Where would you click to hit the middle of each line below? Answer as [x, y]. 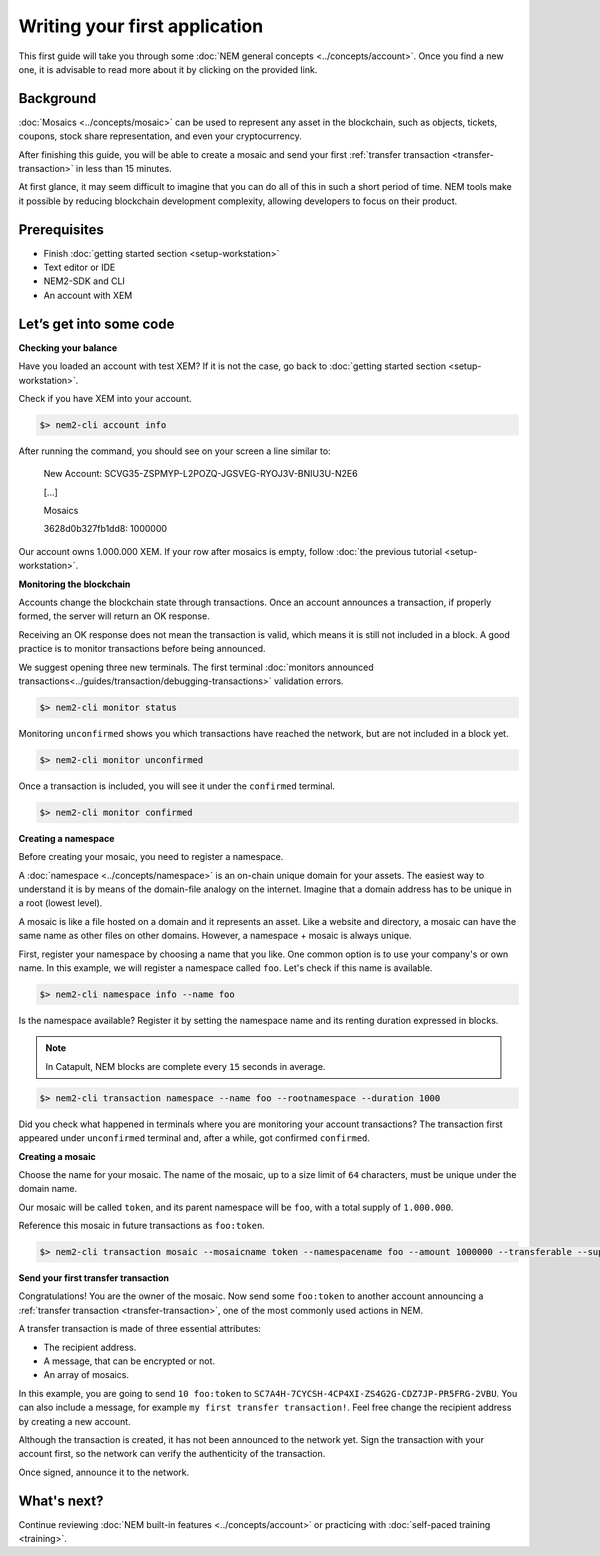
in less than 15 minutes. [123, 169]
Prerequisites [61, 229]
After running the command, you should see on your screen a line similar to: [174, 451]
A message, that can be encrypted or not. [129, 1361]
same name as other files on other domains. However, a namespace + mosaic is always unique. [215, 936]
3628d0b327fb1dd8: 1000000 [105, 529]
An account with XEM [88, 295]
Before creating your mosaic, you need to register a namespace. [151, 857]
